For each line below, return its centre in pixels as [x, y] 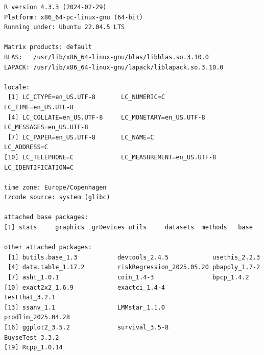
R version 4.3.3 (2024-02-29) [55, 7]
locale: [17, 87]
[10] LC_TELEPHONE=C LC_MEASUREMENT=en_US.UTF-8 [110, 157]
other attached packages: [48, 247]
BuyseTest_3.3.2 [32, 337]
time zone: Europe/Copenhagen [55, 187]
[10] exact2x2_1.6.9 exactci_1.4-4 [85, 287]
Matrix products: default [48, 47]
